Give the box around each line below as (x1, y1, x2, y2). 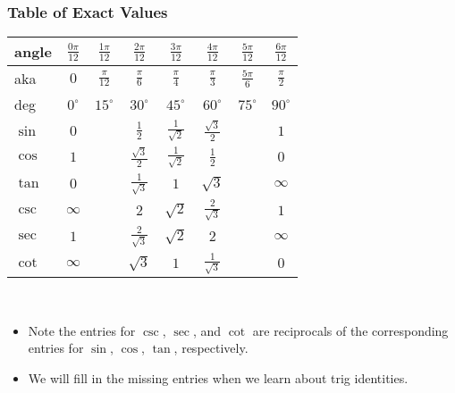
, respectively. (173, 339, 249, 357)
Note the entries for (28, 321, 136, 339)
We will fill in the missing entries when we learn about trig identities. (28, 369, 409, 388)
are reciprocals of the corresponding (252, 321, 449, 339)
